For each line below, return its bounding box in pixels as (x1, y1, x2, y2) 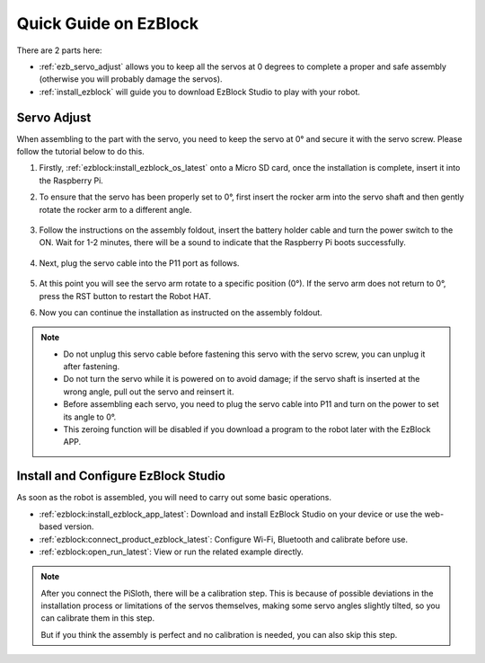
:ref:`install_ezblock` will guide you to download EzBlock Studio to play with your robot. (39, 86, 361, 97)
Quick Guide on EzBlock (16, 13, 199, 33)
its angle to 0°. (63, 411, 117, 422)
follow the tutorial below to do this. (16, 146, 145, 157)
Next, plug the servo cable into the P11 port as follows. (39, 257, 240, 269)
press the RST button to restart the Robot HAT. (39, 290, 211, 301)
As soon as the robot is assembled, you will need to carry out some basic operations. (16, 492, 332, 503)
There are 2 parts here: (16, 45, 102, 56)
